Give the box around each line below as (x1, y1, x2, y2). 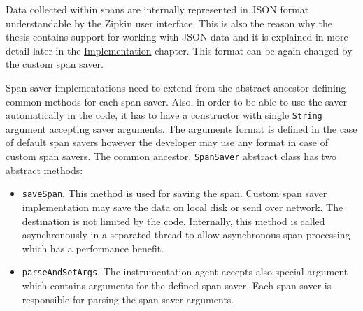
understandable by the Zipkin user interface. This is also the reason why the (6, 15, 332, 30)
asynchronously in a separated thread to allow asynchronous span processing (22, 227, 350, 242)
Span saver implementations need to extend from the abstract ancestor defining (6, 80, 346, 94)
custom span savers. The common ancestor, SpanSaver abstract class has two (6, 149, 337, 163)
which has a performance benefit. (22, 240, 164, 255)
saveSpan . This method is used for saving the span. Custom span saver (22, 186, 327, 201)
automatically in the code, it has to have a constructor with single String (6, 108, 322, 122)
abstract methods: (6, 162, 83, 177)
